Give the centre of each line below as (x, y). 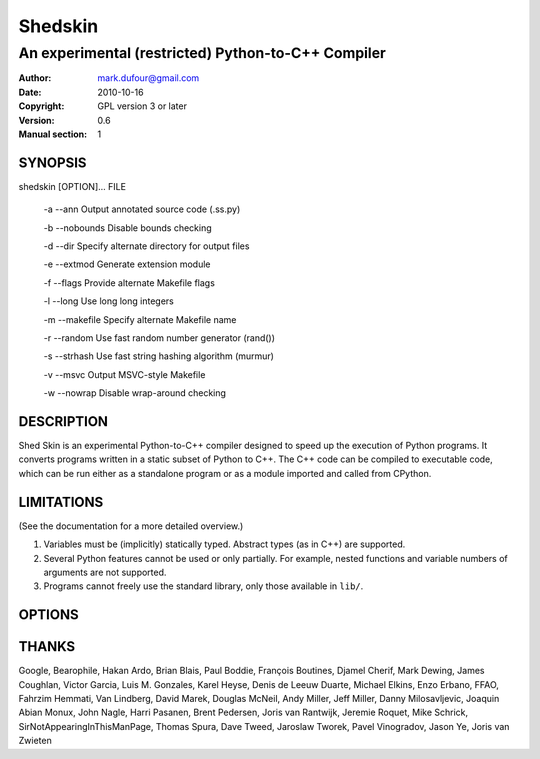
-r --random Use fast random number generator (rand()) (159, 337)
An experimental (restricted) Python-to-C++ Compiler (202, 53)
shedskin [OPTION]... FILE (72, 186)
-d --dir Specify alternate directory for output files (146, 246)
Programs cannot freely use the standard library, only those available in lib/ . (203, 586)
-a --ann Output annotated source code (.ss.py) (142, 209)
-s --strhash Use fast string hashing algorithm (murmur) (159, 356)
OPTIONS (48, 615)
